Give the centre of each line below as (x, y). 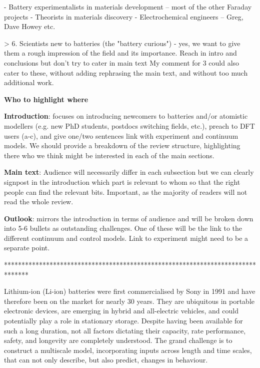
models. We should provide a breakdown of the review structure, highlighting (122, 145)
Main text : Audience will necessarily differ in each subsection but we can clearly (129, 172)
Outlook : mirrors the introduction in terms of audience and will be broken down (129, 218)
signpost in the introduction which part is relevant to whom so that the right (122, 181)
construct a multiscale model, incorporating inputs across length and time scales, (128, 350)
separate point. (27, 248)
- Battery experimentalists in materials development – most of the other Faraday (128, 7)
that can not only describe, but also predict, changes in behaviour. (106, 360)
